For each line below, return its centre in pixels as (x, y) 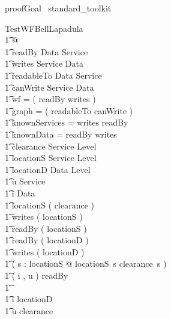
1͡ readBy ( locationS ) (46, 228)
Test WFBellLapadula (44, 28)
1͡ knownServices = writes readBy (67, 122)
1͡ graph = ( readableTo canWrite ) (69, 110)
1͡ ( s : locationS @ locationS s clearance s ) (86, 263)
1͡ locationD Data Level (48, 169)
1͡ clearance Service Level (51, 146)
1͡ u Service (25, 181)
